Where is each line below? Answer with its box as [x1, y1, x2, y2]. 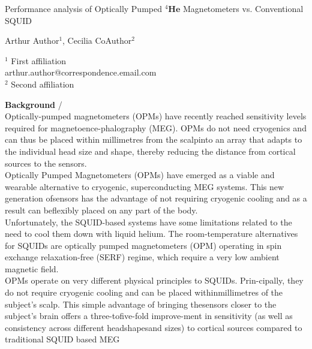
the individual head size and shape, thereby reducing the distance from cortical [5, 145, 296, 157]
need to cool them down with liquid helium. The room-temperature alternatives [5, 227, 298, 240]
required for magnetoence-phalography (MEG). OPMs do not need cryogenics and [5, 121, 307, 134]
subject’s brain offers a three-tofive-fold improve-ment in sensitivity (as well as [5, 309, 293, 322]
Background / [5, 98, 62, 110]
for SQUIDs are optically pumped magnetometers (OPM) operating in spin [5, 239, 282, 251]
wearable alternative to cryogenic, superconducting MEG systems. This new [5, 180, 284, 192]
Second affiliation [11, 77, 74, 90]
